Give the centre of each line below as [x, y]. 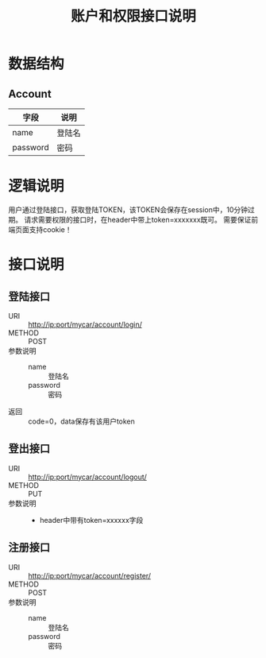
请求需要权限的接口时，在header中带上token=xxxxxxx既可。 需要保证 [137, 219]
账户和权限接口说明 [133, 16]
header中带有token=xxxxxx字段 [91, 520]
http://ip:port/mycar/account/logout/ [87, 477]
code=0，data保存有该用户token [81, 421]
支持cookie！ [51, 229]
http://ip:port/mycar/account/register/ [90, 575]
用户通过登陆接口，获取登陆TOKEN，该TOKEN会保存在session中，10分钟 [128, 209]
